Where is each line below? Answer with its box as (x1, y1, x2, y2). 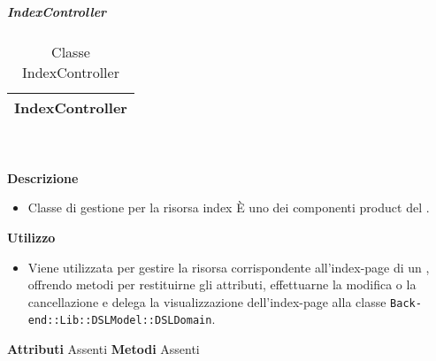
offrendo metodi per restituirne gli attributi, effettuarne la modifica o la (27, 275, 417, 294)
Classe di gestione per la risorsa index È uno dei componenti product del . (27, 198, 430, 217)
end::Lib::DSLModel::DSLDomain (27, 314, 212, 327)
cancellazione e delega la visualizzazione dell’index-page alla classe (27, 292, 386, 311)
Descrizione (7, 168, 79, 187)
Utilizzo (7, 227, 56, 246)
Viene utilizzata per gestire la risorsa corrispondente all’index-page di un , (27, 257, 430, 276)
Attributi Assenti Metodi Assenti (7, 340, 200, 358)
